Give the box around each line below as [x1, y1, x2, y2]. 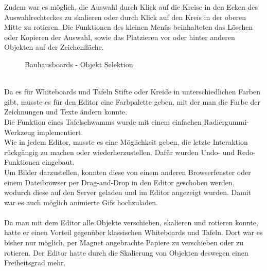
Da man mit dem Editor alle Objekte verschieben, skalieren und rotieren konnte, [4, 217, 258, 227]
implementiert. [37, 126, 83, 137]
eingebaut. [42, 157, 75, 167]
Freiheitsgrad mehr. [4, 257, 66, 268]
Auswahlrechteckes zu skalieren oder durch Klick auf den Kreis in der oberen [4, 11, 246, 22]
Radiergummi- [204, 116, 249, 127]
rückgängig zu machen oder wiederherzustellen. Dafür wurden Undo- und [4, 146, 235, 157]
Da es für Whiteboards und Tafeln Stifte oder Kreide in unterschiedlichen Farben [4, 86, 260, 97]
